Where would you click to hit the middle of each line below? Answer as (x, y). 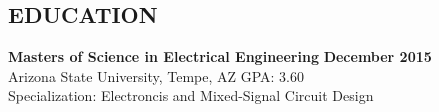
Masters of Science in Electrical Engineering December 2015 (220, 56)
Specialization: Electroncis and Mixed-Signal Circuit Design (191, 95)
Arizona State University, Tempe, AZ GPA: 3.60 (156, 75)
